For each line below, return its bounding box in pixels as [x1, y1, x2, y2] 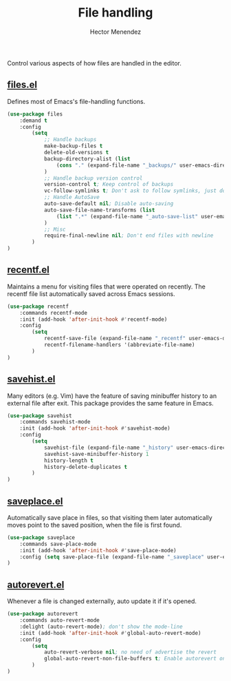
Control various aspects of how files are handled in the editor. [7, 59, 182, 67]
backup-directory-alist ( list [43, 155, 131, 163]
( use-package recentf [7, 303, 69, 310]
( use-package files [7, 110, 63, 118]
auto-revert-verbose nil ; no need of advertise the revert [43, 649, 217, 656]
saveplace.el [7, 495, 63, 507]
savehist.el [7, 373, 56, 385]
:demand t [19, 117, 48, 124]
